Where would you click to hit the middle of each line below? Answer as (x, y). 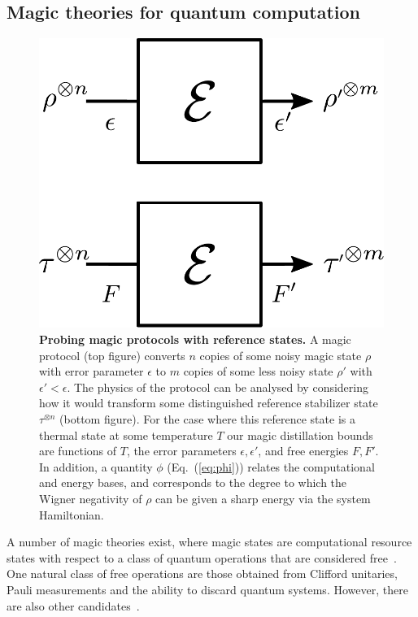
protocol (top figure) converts (112, 355)
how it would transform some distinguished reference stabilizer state (209, 403)
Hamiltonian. (72, 514)
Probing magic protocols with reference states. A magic (195, 339)
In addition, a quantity (96, 466)
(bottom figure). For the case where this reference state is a (207, 418)
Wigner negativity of (91, 498)
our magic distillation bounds (300, 435)
